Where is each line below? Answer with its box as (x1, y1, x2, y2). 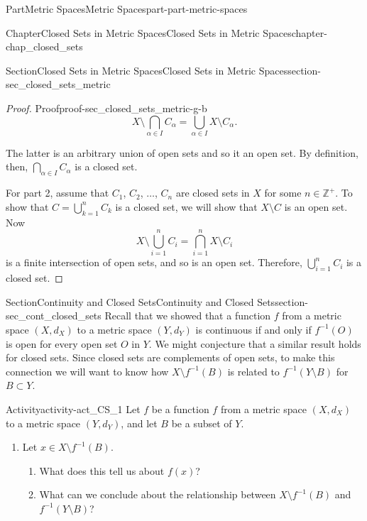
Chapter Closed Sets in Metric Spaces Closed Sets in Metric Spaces (6, 25, 292, 40)
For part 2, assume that (6, 185, 109, 200)
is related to (227, 363, 280, 378)
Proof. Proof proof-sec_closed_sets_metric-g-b (6, 100, 207, 115)
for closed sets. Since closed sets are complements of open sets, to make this (6, 350, 335, 365)
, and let (121, 415, 158, 430)
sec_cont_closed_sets (6, 308, 102, 323)
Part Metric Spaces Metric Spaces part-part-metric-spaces (6, 1, 248, 16)
